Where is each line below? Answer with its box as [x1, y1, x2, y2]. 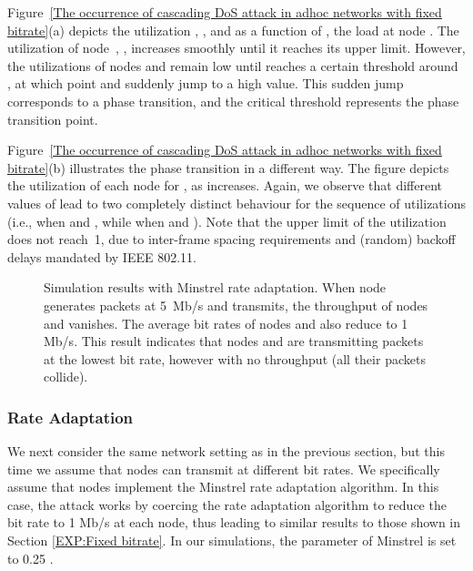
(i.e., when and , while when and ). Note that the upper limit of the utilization [7, 211, 447, 230]
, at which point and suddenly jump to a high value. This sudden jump [7, 74, 404, 93]
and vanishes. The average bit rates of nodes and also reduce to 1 [44, 313, 408, 332]
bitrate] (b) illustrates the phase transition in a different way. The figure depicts [7, 158, 449, 177]
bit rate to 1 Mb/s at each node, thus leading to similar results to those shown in [7, 513, 461, 532]
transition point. [7, 109, 98, 128]
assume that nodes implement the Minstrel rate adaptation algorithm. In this [7, 477, 439, 496]
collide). [44, 367, 88, 386]
